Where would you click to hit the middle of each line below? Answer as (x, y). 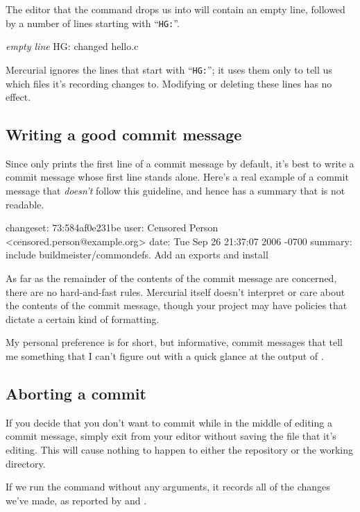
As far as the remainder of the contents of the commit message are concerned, (171, 278)
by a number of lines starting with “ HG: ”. (93, 23)
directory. (26, 463)
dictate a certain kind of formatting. (83, 319)
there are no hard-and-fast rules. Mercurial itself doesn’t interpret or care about (175, 291)
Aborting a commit (76, 393)
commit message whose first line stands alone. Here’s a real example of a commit (177, 177)
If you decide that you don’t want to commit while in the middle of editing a (169, 422)
